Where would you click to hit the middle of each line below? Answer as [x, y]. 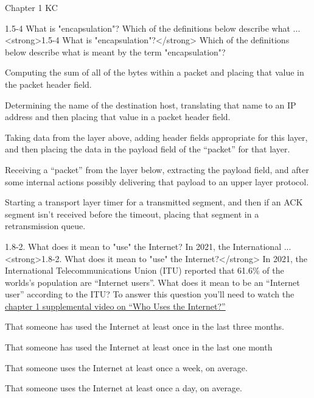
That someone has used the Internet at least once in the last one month [139, 347]
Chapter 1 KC [31, 7]
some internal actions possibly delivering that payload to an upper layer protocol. [157, 181]
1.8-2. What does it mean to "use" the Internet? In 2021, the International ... [148, 246]
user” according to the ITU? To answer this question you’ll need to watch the [150, 294]
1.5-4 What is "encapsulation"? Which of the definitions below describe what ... [153, 28]
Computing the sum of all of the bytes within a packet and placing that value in [155, 72]
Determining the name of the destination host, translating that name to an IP [151, 105]
